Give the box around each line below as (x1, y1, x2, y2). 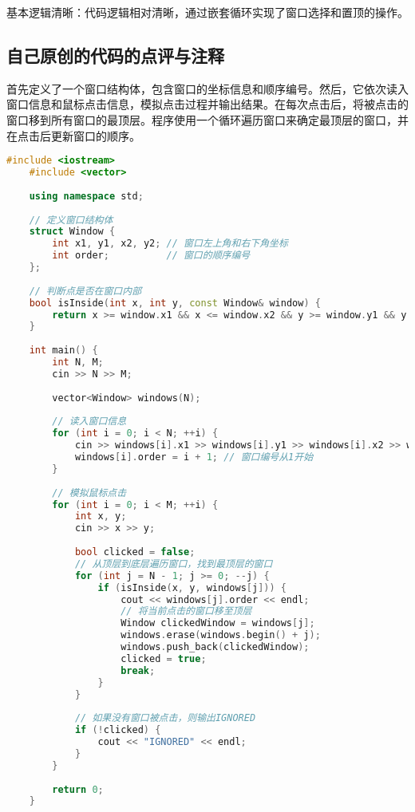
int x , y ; (74, 510, 127, 522)
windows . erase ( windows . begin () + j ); (121, 629, 321, 641)
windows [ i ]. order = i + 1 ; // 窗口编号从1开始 (74, 451, 314, 463)
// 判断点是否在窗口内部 (29, 285, 142, 297)
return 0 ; (52, 783, 104, 795)
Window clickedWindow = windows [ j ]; (121, 617, 315, 629)
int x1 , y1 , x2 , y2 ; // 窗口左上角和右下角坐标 (52, 238, 288, 250)
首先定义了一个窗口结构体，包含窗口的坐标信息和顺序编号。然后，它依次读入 (6, 80, 409, 97)
